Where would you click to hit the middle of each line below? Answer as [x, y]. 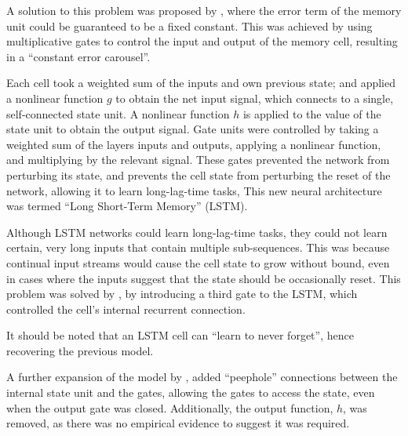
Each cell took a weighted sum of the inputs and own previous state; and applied [201, 83]
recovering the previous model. [80, 350]
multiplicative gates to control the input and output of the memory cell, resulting [202, 41]
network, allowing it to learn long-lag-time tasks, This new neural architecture [194, 190]
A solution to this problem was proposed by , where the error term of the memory [204, 10]
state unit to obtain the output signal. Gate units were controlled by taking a [193, 129]
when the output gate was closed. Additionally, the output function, [170, 407]
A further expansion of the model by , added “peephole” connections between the [202, 377]
